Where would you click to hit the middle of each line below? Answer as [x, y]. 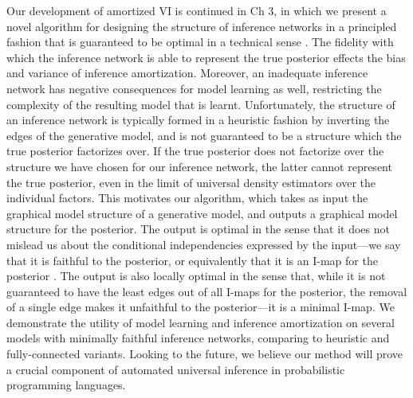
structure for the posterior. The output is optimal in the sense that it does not [198, 229]
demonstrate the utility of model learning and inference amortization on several [201, 322]
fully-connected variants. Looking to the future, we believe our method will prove [205, 354]
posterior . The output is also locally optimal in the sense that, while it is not [196, 276]
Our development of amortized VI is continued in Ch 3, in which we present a [197, 10]
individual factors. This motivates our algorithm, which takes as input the [187, 198]
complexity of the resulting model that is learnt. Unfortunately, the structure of [201, 104]
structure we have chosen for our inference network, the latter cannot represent [199, 166]
